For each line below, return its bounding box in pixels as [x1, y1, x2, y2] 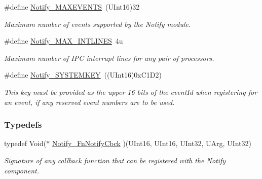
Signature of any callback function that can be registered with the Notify [4, 155, 226, 165]
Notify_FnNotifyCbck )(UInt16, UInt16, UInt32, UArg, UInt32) [52, 138, 251, 149]
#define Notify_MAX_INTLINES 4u [4, 35, 123, 46]
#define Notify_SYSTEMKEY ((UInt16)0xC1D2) [4, 69, 162, 80]
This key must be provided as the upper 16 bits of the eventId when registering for [4, 86, 257, 97]
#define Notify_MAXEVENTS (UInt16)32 [4, 2, 140, 12]
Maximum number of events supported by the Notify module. [4, 18, 191, 29]
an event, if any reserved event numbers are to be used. [4, 96, 175, 107]
